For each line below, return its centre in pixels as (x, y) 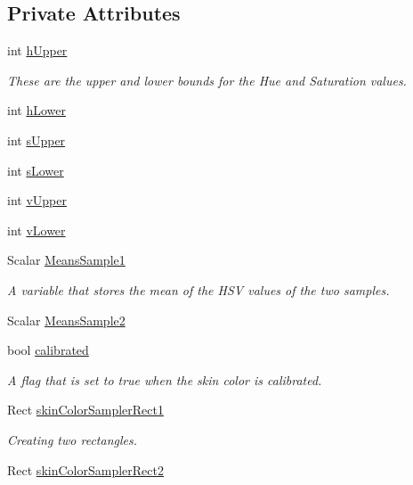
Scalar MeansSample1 (66, 260)
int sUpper (36, 140)
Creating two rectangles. (72, 439)
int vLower (36, 230)
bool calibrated (48, 350)
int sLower (36, 170)
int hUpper (37, 50)
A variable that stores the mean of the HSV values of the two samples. (198, 289)
